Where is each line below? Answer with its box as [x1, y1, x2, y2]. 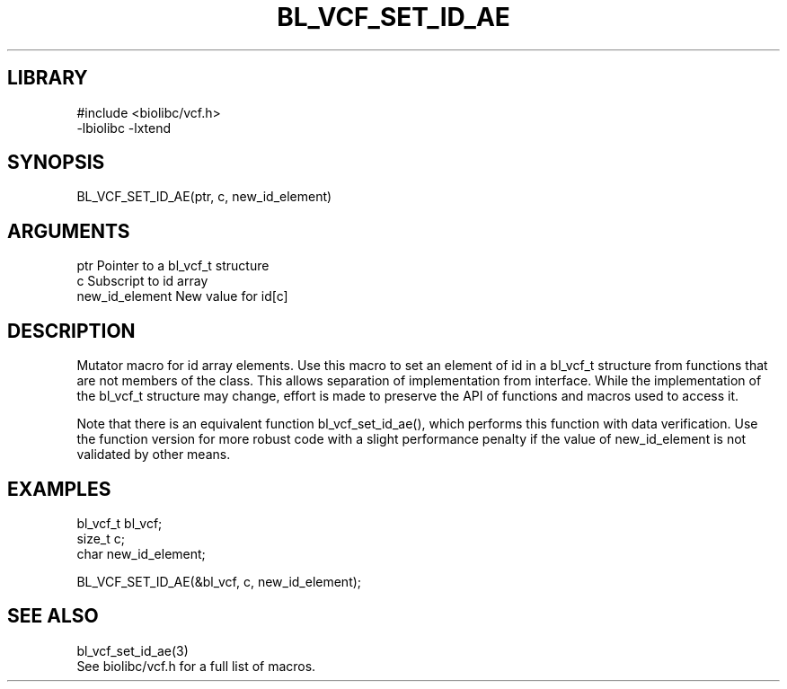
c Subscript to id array [76, 273, 208, 289]
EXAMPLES [7, 477, 111, 500]
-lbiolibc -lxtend [76, 119, 172, 136]
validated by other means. [76, 446, 231, 463]
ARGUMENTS [7, 219, 130, 243]
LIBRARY [7, 66, 88, 90]
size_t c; [76, 530, 125, 546]
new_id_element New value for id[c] [76, 288, 288, 305]
